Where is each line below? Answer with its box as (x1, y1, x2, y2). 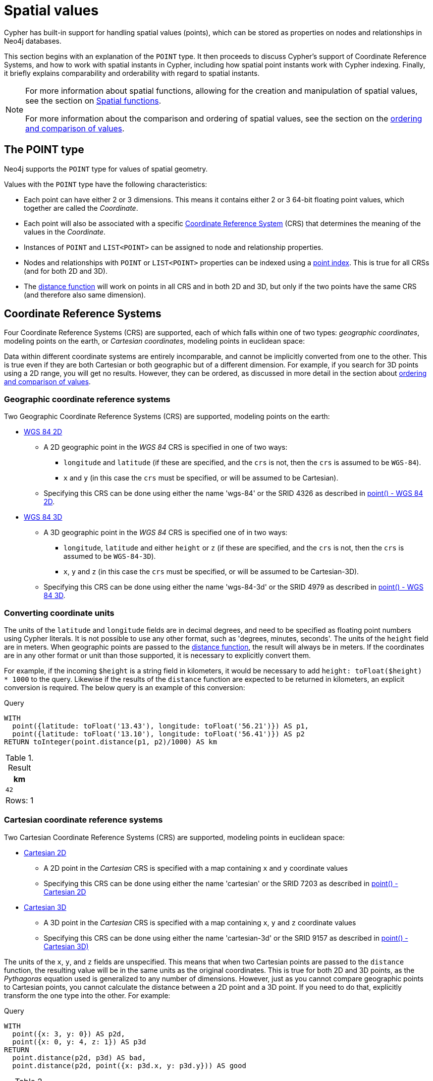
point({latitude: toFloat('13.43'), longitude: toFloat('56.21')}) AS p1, (12, 721, 309, 730)
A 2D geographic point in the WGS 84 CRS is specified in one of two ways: (44, 443, 287, 452)
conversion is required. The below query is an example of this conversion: (4, 683, 245, 692)
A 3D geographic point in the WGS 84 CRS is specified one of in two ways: (44, 528, 288, 537)
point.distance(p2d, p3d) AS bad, (12, 1053, 146, 1062)
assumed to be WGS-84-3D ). (63, 552, 156, 561)
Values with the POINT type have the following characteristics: (4, 180, 207, 188)
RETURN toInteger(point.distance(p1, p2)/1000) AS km (4, 737, 217, 746)
